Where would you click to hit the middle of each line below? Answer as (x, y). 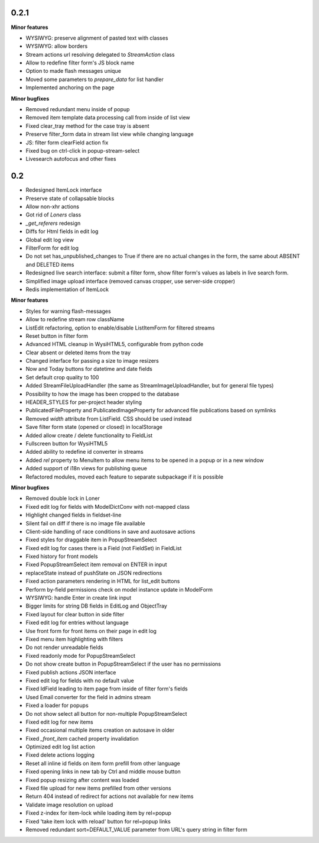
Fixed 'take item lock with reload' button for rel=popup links (98, 821)
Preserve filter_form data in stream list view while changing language (110, 134)
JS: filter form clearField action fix (67, 143)
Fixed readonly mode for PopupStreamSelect (81, 655)
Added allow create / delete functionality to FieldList (89, 435)
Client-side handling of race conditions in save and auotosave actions (110, 531)
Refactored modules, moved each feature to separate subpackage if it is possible (125, 477)
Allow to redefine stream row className (75, 319)
